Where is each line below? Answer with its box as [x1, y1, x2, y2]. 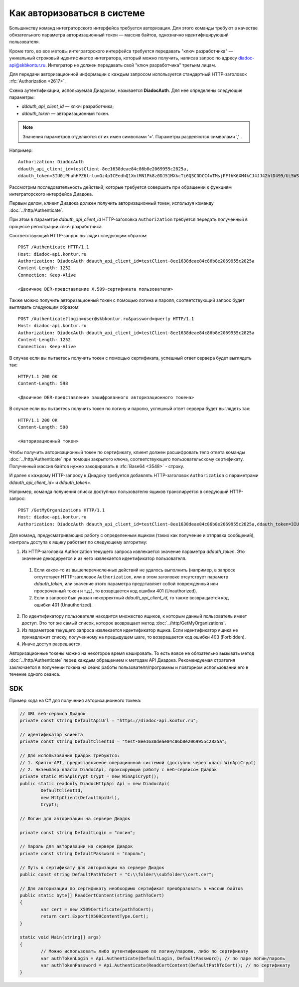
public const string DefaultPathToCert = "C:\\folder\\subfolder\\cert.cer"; [19, 872, 214, 877]
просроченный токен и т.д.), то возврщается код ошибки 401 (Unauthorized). [34, 587, 197, 594]
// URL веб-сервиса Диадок [19, 711, 86, 716]
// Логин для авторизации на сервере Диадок [19, 816, 131, 821]
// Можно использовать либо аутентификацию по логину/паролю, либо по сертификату [40, 949, 249, 954]
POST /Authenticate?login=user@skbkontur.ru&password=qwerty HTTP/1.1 [18, 316, 194, 322]
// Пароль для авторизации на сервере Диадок [19, 844, 133, 849]
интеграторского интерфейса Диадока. [9, 191, 93, 197]
